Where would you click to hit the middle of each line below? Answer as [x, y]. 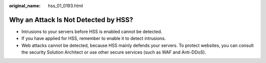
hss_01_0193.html [66, 6]
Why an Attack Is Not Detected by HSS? [71, 20]
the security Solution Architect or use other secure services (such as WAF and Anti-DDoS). [114, 52]
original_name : [25, 6]
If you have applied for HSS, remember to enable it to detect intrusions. [94, 38]
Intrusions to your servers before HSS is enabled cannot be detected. [92, 31]
